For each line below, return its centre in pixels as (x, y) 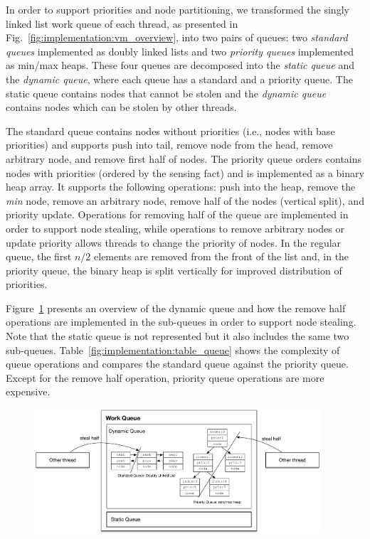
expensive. (28, 391)
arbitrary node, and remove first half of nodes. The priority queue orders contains (184, 158)
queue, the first (39, 256)
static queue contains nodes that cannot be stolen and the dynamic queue (166, 93)
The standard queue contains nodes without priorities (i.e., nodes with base (170, 130)
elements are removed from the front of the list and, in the (222, 256)
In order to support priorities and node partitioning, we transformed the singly (178, 9)
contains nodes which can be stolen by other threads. (121, 107)
